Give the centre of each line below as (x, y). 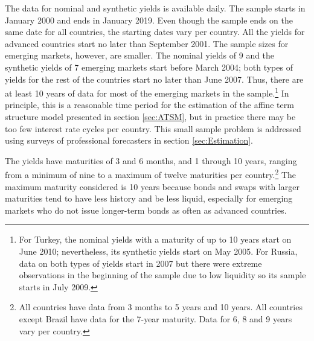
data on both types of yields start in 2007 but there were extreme (140, 263)
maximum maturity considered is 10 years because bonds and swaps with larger (152, 186)
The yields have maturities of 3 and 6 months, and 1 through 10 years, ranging (151, 160)
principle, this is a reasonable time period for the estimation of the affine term (149, 105)
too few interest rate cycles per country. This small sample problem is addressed (153, 128)
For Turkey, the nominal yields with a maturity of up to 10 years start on (155, 239)
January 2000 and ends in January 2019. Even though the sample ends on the (149, 20)
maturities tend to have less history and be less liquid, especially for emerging (149, 198)
